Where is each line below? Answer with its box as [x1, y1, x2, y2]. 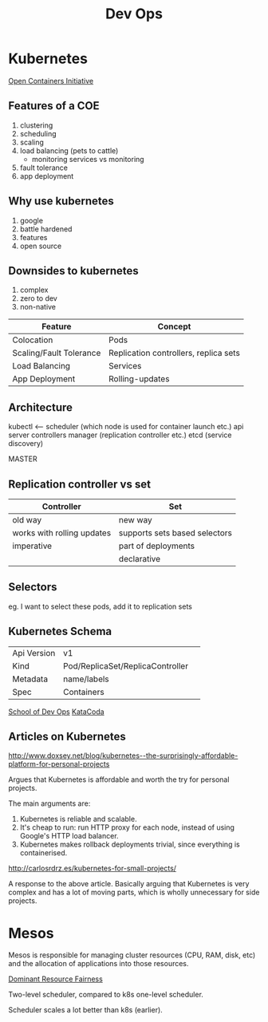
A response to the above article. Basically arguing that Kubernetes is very [8, 879, 250, 889]
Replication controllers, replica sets [108, 348, 241, 359]
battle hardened [19, 224, 73, 234]
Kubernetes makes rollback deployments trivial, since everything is [19, 839, 241, 850]
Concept [157, 321, 191, 332]
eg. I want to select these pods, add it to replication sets [8, 602, 193, 611]
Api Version [12, 647, 56, 658]
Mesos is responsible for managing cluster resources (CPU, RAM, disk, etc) [8, 950, 256, 960]
